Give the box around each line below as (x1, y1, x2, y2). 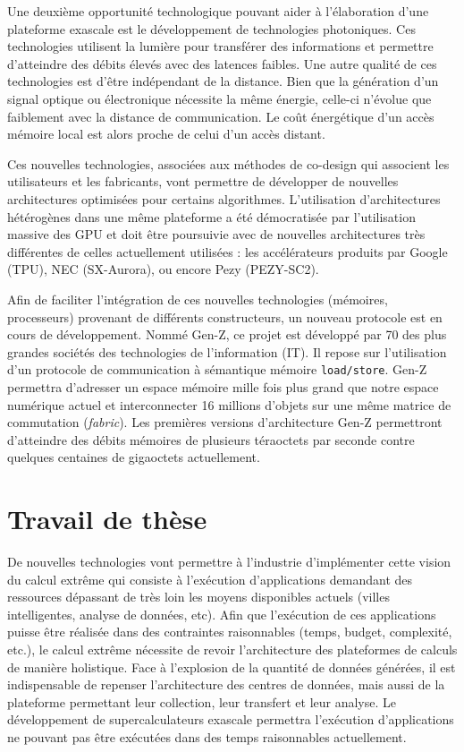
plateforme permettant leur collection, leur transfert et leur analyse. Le (7, 692, 397, 711)
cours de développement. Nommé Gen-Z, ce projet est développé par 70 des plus (7, 325, 447, 344)
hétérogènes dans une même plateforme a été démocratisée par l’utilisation (7, 207, 416, 226)
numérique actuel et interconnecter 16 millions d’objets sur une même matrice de (7, 395, 451, 414)
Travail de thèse (7, 500, 207, 537)
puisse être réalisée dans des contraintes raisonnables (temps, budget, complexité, (7, 622, 452, 641)
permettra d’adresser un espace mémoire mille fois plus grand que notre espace (7, 377, 439, 396)
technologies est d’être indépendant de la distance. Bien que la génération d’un (7, 72, 439, 90)
